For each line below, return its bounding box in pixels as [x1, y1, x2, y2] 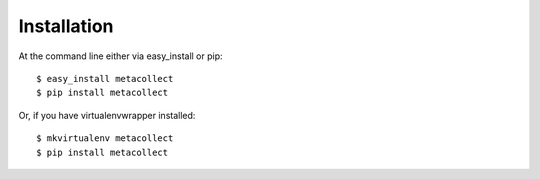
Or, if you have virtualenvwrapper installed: [18, 109, 196, 121]
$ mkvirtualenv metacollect [36, 133, 174, 144]
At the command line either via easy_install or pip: [18, 50, 224, 62]
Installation [18, 15, 114, 37]
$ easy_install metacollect [36, 73, 174, 84]
